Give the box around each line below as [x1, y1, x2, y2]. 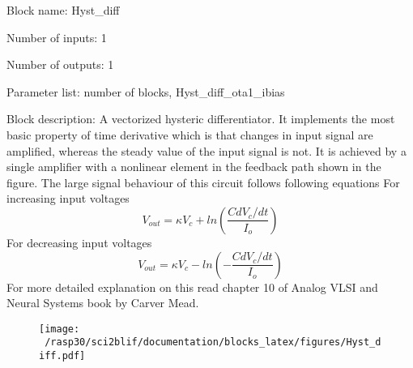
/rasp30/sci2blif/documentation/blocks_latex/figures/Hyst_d [45, 336, 381, 349]
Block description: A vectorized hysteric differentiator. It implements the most [6, 110, 395, 127]
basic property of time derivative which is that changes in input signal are [6, 126, 373, 143]
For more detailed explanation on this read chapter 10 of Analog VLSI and [6, 278, 378, 295]
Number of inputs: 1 [6, 28, 107, 45]
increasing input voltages [6, 190, 130, 207]
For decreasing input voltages [6, 233, 152, 250]
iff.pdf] [39, 350, 86, 362]
